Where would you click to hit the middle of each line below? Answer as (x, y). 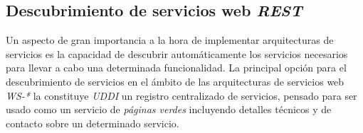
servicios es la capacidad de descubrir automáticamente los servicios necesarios (177, 53)
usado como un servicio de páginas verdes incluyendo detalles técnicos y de (169, 109)
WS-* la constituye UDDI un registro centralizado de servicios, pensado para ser (181, 95)
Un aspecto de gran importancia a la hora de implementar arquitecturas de (170, 40)
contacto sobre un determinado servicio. (93, 123)
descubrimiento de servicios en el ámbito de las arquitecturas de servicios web (175, 81)
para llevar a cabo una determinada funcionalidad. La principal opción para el (176, 68)
